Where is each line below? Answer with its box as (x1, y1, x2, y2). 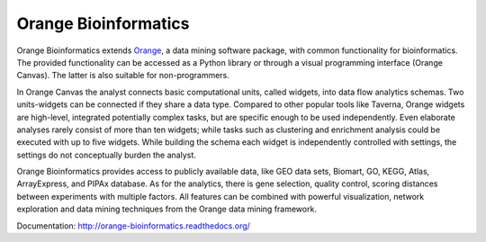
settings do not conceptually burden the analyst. (16, 149, 197, 160)
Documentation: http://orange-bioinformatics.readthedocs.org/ (16, 220, 251, 231)
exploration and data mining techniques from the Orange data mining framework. (16, 203, 317, 215)
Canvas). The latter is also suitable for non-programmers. (16, 70, 229, 81)
